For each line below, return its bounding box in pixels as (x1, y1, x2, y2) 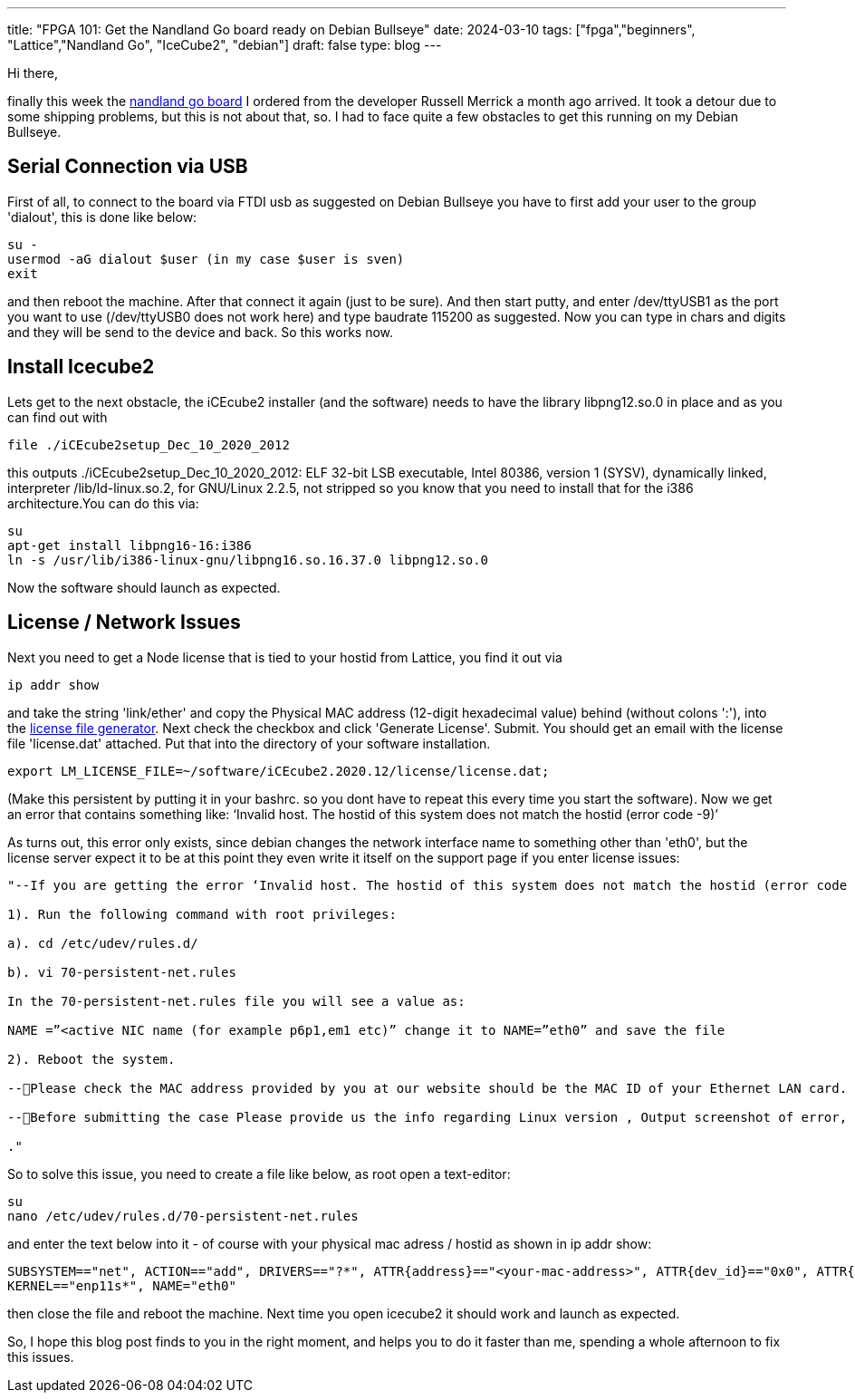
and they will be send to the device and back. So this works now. (7, 323, 394, 340)
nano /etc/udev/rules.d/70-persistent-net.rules (7, 1208, 359, 1223)
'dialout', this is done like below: (7, 208, 197, 225)
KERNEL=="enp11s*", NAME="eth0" (7, 1278, 236, 1293)
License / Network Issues (7, 611, 241, 634)
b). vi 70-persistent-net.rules (7, 964, 236, 980)
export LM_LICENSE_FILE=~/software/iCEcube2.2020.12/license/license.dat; (7, 763, 550, 778)
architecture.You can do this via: (7, 495, 199, 511)
